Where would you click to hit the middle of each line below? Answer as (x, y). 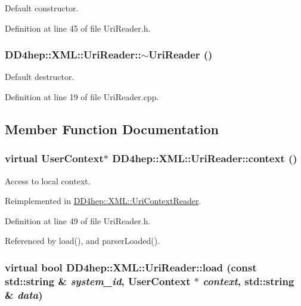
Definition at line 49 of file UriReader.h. (78, 220)
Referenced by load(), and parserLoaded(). (82, 241)
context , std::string (249, 281)
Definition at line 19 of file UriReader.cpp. (82, 97)
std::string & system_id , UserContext (98, 281)
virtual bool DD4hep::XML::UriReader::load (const (131, 267)
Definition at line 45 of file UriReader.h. (78, 28)
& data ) (24, 294)
